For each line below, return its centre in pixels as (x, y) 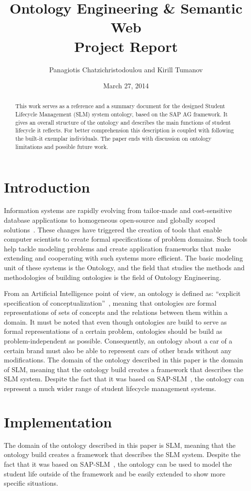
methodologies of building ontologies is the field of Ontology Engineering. (113, 277)
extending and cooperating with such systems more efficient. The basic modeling (124, 258)
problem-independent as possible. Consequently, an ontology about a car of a (118, 341)
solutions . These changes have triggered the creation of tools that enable (113, 229)
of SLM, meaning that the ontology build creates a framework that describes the (124, 369)
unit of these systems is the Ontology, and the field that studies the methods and (124, 267)
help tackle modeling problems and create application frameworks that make (118, 248)
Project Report (126, 46)
